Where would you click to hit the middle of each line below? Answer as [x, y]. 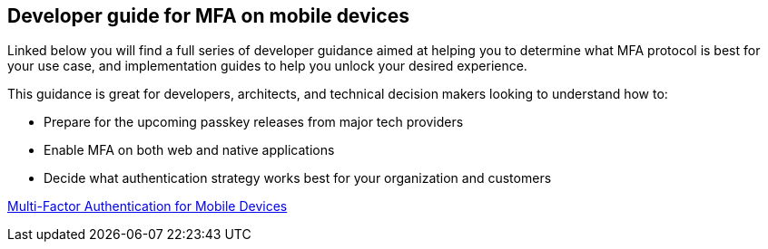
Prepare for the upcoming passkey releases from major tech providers [254, 122]
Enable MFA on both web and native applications [189, 150]
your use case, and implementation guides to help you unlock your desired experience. [267, 66]
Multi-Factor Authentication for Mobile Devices [148, 206]
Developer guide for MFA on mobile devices [208, 16]
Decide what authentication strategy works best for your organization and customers [298, 178]
